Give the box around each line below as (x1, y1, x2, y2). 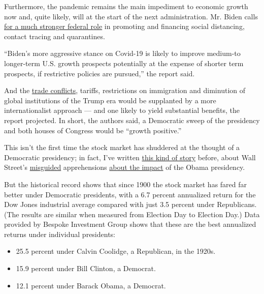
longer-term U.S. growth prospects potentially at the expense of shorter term (4, 57, 244, 68)
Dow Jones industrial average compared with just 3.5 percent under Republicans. (4, 199, 257, 210)
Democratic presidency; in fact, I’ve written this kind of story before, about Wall (4, 152, 256, 162)
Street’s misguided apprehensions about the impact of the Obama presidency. (4, 162, 245, 172)
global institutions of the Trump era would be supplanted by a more (4, 95, 216, 105)
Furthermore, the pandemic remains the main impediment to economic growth (4, 1, 248, 11)
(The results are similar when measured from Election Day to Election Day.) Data (4, 209, 260, 219)
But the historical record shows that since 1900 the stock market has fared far (4, 179, 247, 189)
